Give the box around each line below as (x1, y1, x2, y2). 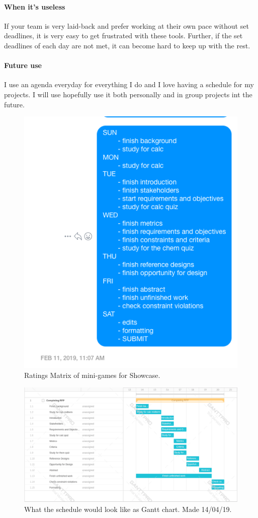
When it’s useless (4, 1, 65, 12)
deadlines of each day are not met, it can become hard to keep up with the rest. (4, 40, 250, 50)
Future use (4, 60, 42, 71)
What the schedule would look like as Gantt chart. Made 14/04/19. (24, 503, 232, 514)
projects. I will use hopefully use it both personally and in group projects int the (4, 89, 252, 99)
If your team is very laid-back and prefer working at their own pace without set (4, 20, 249, 31)
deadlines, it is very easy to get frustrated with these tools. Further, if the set (4, 30, 243, 41)
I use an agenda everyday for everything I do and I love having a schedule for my (4, 79, 254, 90)
